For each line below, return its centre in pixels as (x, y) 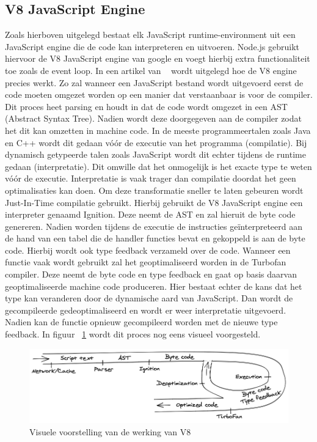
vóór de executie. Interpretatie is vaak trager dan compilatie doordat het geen (151, 178)
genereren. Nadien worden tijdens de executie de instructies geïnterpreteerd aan (154, 226)
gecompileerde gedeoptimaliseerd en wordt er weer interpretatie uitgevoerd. (146, 310)
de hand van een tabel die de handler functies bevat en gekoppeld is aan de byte (155, 238)
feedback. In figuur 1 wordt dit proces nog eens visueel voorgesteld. (133, 334)
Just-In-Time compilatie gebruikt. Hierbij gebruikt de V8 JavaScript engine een (154, 202)
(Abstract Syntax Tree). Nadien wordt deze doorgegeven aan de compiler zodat (153, 118)
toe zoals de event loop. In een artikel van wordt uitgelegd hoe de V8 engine (151, 70)
